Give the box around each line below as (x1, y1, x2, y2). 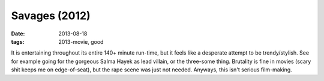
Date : (11, 30, 25, 37)
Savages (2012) (11, 9, 91, 22)
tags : (11, 38, 25, 45)
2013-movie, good (58, 38, 104, 45)
